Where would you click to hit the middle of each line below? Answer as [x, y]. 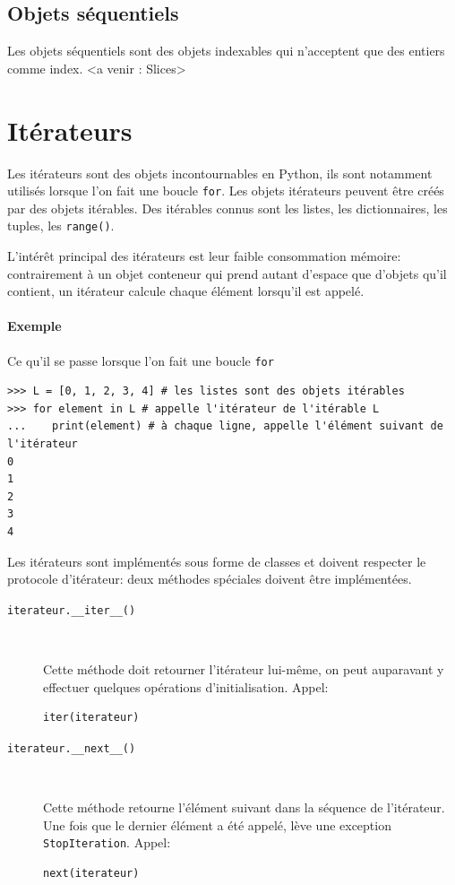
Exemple [34, 326]
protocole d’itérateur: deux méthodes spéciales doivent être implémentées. [210, 579]
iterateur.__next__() [72, 748]
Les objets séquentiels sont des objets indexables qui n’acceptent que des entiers [226, 51]
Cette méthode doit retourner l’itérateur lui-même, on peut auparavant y [244, 669]
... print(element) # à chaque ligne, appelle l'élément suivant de [225, 426]
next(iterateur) [91, 873]
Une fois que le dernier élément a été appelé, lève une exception [217, 824]
